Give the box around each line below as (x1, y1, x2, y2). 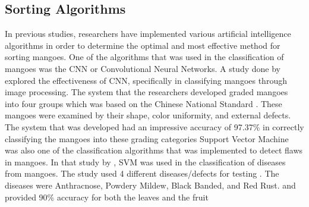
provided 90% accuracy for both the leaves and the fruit (5, 190, 209, 203)
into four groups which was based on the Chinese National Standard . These (5, 97, 282, 109)
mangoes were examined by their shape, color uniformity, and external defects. (5, 109, 291, 121)
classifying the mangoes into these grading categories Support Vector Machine (5, 132, 289, 145)
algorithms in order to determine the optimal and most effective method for (5, 39, 280, 51)
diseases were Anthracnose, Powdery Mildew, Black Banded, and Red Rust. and (5, 178, 296, 191)
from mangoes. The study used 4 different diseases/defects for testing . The (5, 167, 279, 180)
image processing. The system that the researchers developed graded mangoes (5, 86, 288, 98)
